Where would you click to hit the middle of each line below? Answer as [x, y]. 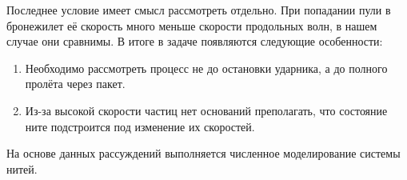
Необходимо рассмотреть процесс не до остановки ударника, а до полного [206, 68]
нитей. [22, 168]
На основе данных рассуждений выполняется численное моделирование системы [203, 153]
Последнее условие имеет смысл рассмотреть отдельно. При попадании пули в [199, 10]
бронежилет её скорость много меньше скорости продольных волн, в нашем [192, 25]
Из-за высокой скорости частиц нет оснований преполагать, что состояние [206, 110]
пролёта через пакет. [75, 84]
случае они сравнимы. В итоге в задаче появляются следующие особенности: [195, 41]
